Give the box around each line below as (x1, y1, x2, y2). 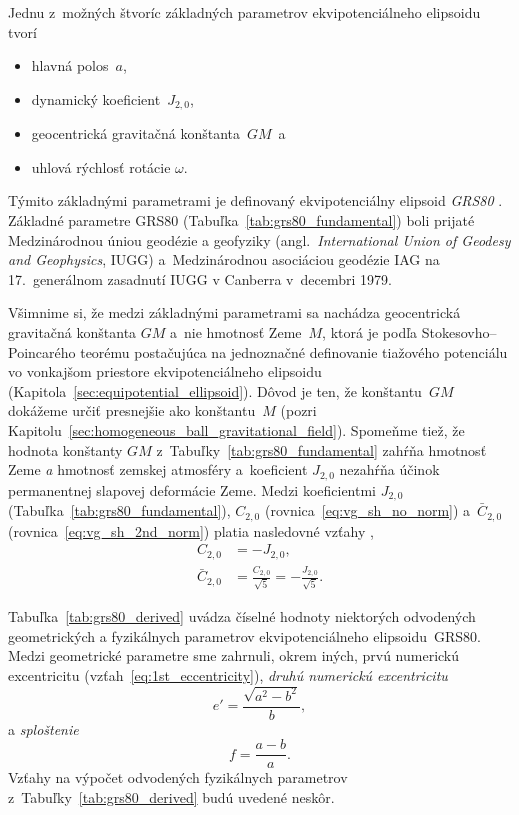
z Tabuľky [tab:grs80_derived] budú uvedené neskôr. (8, 787, 335, 807)
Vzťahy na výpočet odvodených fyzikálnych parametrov (8, 767, 348, 788)
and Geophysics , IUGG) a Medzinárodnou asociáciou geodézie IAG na (8, 249, 440, 270)
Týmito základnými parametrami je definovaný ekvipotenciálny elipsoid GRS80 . (8, 190, 503, 211)
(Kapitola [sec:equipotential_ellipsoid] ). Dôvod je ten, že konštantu (8, 380, 422, 401)
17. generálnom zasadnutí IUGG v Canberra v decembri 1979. (8, 268, 392, 289)
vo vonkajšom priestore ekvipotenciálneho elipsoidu (8, 361, 322, 382)
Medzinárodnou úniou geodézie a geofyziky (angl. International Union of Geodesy (8, 229, 511, 250)
